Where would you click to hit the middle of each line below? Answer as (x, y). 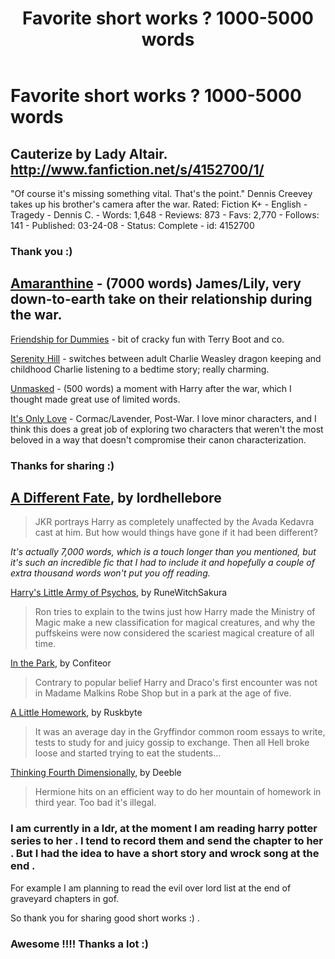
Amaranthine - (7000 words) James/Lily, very (156, 283)
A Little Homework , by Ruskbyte (76, 713)
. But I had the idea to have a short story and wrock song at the (165, 854)
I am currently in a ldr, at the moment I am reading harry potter (164, 829)
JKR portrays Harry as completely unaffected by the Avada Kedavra (174, 522)
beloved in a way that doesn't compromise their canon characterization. (158, 439)
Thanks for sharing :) (62, 465)
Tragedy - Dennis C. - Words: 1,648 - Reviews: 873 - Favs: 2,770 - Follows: (165, 215)
